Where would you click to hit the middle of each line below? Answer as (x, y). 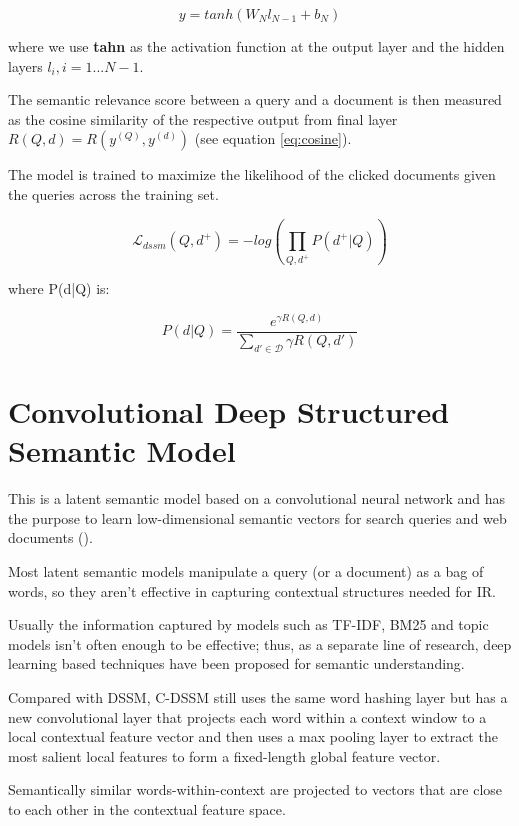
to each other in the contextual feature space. (147, 808)
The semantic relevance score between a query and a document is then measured (255, 99)
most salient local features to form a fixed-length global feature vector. (224, 755)
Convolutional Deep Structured (229, 411)
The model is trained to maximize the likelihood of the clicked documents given (252, 174)
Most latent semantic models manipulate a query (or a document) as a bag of (246, 570)
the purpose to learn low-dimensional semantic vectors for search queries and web (257, 517)
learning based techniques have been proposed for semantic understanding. (236, 663)
